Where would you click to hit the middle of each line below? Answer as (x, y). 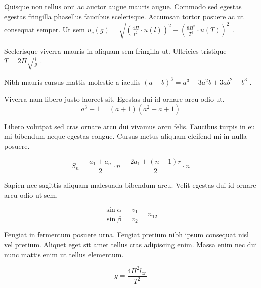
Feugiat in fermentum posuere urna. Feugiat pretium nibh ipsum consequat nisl (127, 234)
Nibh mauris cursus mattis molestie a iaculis (72, 82)
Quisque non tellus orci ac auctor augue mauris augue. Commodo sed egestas (123, 6)
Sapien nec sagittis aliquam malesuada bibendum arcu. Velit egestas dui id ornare (130, 185)
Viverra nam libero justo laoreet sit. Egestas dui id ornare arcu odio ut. (114, 99)
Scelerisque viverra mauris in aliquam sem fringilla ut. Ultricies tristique (115, 51)
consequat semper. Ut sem (45, 29)
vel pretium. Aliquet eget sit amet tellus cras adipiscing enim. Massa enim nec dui (131, 244)
